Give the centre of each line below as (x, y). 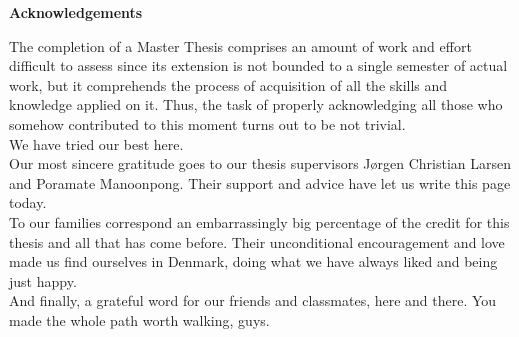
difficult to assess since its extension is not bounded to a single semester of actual (258, 65)
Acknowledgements (76, 12)
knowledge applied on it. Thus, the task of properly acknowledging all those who (256, 104)
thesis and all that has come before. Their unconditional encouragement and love (257, 241)
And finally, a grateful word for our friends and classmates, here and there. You (253, 300)
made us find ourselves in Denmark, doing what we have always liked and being (253, 261)
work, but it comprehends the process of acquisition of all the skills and (228, 84)
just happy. (43, 280)
